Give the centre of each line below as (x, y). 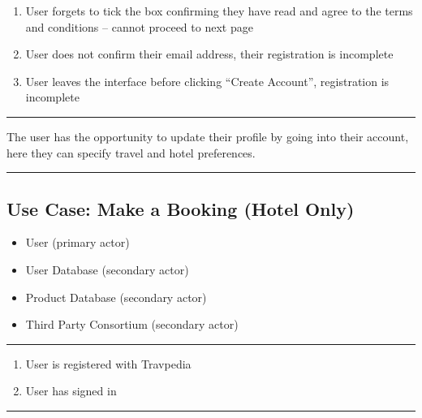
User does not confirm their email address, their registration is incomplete (209, 54)
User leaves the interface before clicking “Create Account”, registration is (207, 81)
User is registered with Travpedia (108, 363)
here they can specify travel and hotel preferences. (131, 152)
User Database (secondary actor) (107, 269)
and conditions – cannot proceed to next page (139, 26)
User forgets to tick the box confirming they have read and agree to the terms (219, 11)
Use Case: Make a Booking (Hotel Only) (181, 208)
